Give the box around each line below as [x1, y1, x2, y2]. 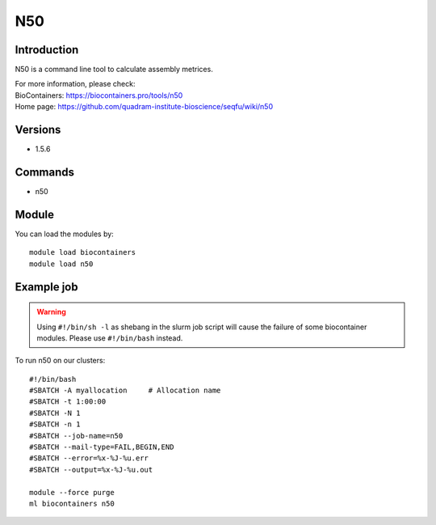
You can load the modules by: [15, 229, 115, 239]
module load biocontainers [29, 248, 136, 257]
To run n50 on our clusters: [15, 356, 106, 366]
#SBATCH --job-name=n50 [29, 431, 124, 440]
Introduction [15, 43, 79, 57]
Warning [36, 307, 66, 317]
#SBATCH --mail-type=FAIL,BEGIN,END [29, 442, 174, 452]
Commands [15, 165, 75, 179]
